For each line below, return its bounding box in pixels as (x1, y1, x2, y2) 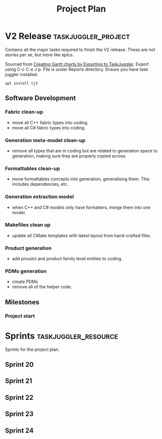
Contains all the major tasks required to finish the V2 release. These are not (5, 47, 156, 52)
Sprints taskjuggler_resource (5, 330, 118, 341)
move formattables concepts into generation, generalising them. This (12, 176, 150, 182)
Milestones (5, 298, 40, 306)
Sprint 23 (5, 410, 34, 418)
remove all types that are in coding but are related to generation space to (12, 148, 158, 154)
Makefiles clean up (5, 221, 51, 228)
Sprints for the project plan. (5, 346, 59, 352)
